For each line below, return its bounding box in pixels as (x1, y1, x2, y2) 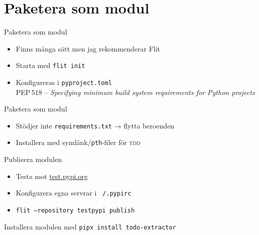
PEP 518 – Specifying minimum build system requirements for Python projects (16, 86, 255, 97)
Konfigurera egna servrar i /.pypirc (16, 187, 132, 198)
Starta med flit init (16, 60, 85, 70)
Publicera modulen (4, 154, 62, 164)
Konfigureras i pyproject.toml (16, 76, 112, 87)
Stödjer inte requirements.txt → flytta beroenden (16, 120, 175, 130)
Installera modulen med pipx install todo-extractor (4, 221, 176, 231)
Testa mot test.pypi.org (16, 170, 88, 181)
